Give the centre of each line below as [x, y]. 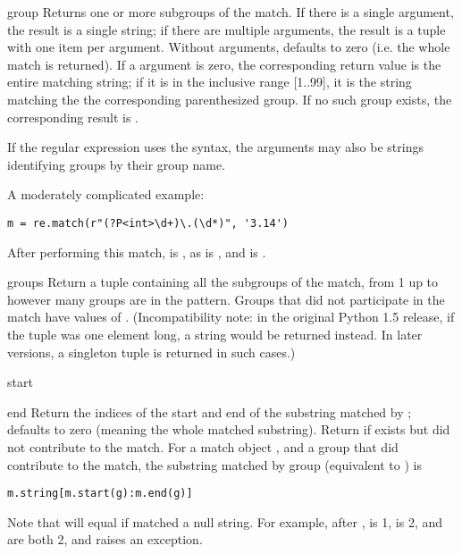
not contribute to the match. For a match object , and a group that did [203, 446]
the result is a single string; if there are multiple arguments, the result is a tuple [227, 29]
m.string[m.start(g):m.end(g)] [100, 494]
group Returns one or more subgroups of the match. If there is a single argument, [231, 12]
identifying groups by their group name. [117, 164]
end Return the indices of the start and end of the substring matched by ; [210, 411]
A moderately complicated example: [106, 194]
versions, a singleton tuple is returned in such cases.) [151, 352]
